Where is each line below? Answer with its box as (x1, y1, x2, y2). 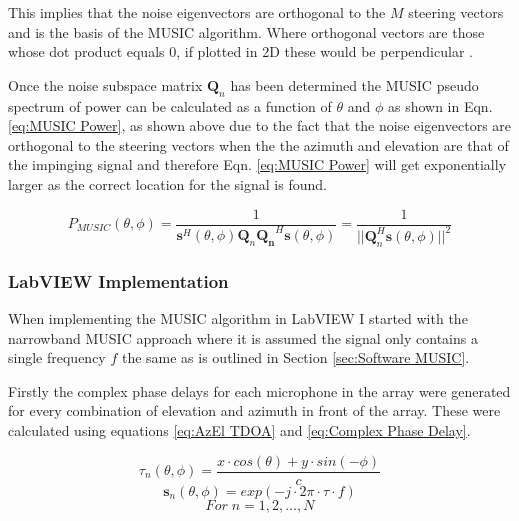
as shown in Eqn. (387, 95, 493, 116)
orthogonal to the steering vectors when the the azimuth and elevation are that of (8, 134, 509, 155)
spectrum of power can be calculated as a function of (8, 95, 332, 116)
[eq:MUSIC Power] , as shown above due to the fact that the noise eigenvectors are (8, 115, 512, 136)
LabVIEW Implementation (8, 268, 229, 293)
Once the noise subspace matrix (8, 74, 203, 95)
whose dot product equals (8, 41, 165, 62)
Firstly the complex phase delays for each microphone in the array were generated (8, 380, 511, 401)
